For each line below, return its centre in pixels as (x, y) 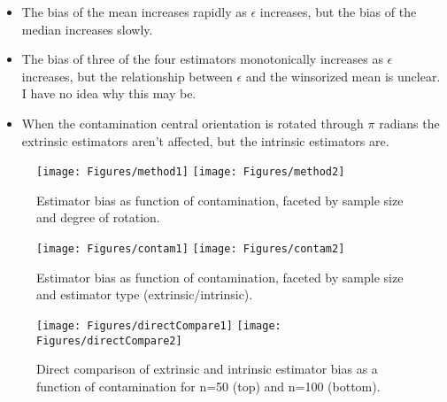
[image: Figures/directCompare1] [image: (159, 325)
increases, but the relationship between (127, 76)
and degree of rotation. (98, 217)
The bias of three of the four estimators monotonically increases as (202, 59)
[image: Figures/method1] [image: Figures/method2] (191, 172)
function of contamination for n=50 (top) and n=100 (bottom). (208, 386)
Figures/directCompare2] (109, 340)
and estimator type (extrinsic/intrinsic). (145, 294)
